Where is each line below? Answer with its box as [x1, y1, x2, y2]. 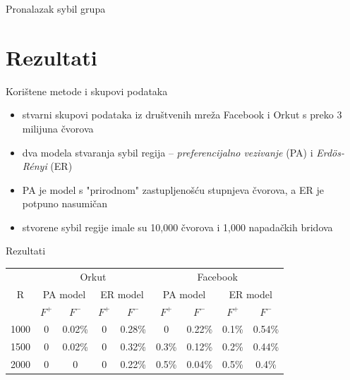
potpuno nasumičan [22, 196, 108, 211]
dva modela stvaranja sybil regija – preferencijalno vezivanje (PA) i [22, 145, 313, 159]
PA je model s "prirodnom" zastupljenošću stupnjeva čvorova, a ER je [22, 182, 325, 197]
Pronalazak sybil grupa [6, 1, 106, 16]
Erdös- [316, 145, 344, 159]
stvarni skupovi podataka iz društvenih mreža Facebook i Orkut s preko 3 [22, 107, 342, 122]
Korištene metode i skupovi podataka [6, 83, 168, 98]
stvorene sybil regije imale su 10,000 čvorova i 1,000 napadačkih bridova [22, 219, 333, 234]
